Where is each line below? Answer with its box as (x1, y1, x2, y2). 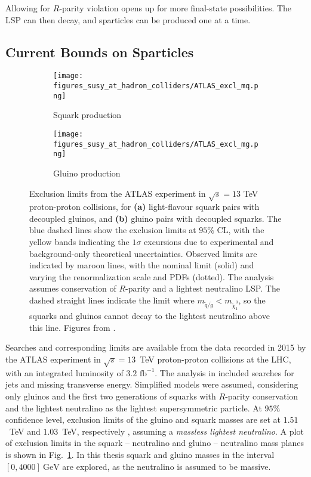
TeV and (9, 425, 41, 437)
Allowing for (5, 2, 51, 14)
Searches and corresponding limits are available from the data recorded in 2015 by (5, 341, 306, 354)
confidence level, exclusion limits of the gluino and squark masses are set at (5, 413, 281, 426)
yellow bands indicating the (29, 236, 130, 248)
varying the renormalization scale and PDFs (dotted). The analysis (29, 270, 274, 283)
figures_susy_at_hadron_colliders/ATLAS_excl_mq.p (53, 82, 258, 91)
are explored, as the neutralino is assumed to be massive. (62, 460, 271, 472)
